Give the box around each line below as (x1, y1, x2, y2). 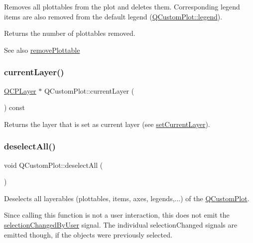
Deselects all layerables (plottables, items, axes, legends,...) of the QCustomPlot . (4, 193, 250, 203)
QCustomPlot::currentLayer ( (44, 85, 134, 96)
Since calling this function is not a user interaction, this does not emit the (4, 210, 230, 220)
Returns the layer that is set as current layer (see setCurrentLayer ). (4, 119, 210, 129)
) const (4, 102, 25, 113)
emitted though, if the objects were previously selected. (4, 229, 172, 240)
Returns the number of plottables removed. (4, 28, 135, 38)
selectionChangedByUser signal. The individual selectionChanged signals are (4, 219, 238, 230)
